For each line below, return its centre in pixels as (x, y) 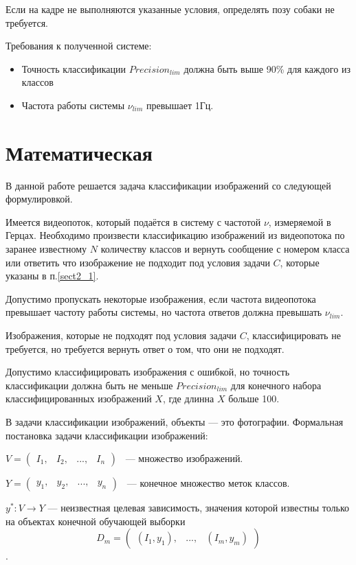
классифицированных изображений (79, 399)
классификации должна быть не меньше (89, 385)
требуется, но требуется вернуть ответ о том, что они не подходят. (145, 348)
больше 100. (254, 399)
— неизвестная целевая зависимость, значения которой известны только (199, 508)
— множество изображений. (184, 458)
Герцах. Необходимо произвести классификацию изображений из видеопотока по (175, 235)
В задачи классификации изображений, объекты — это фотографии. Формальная (175, 422)
